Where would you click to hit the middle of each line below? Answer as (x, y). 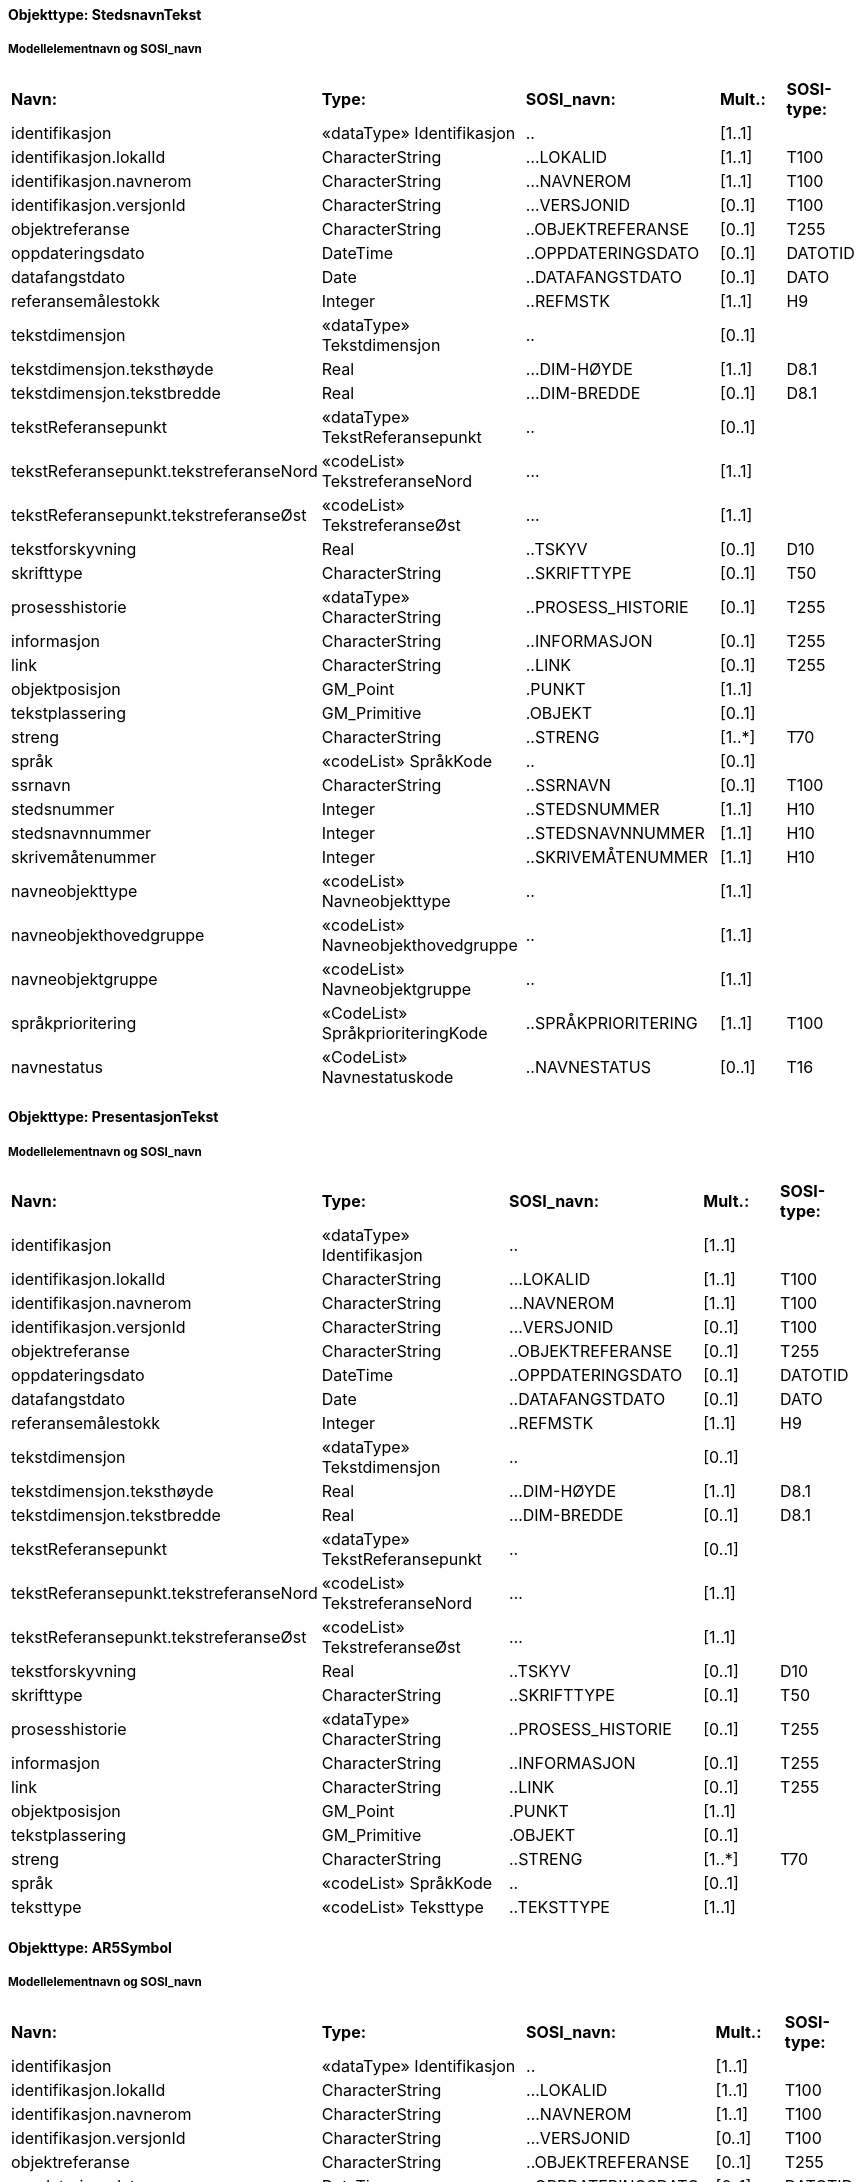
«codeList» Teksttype (402, 1907)
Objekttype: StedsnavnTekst (105, 14)
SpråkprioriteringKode (404, 1032)
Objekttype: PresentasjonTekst (113, 1117)
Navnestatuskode (387, 1076)
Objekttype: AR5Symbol (90, 1947)
